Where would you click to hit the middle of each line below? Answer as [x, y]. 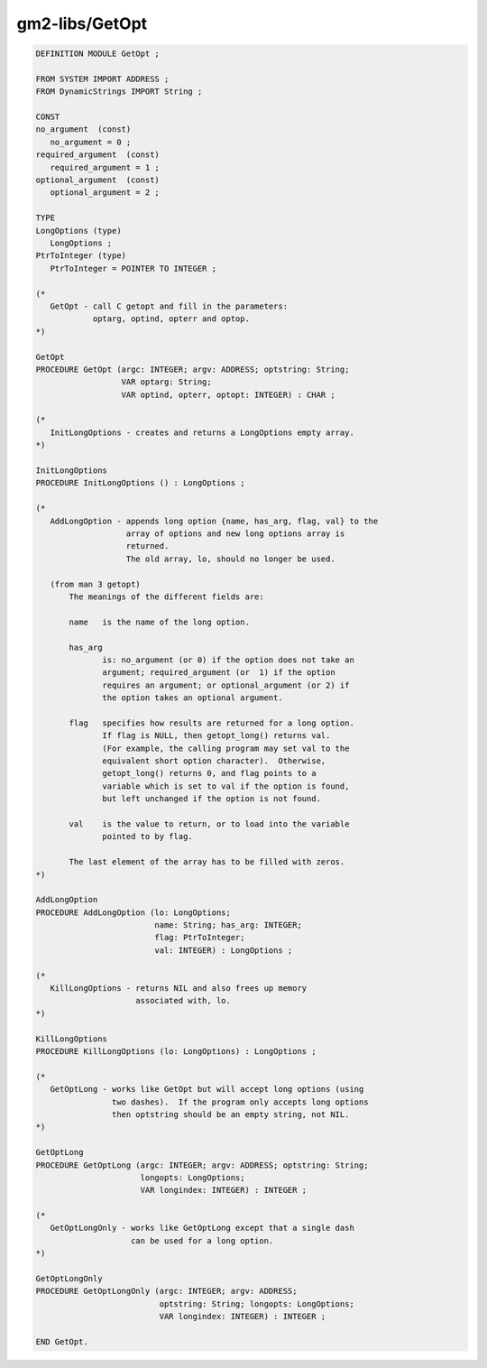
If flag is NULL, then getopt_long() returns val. [216, 736]
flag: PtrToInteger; [200, 938]
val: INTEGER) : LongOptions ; [224, 950]
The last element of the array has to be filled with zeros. [207, 862]
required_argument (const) [97, 155]
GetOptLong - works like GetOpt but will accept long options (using [207, 1089]
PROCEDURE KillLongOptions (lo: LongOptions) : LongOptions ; [176, 1051]
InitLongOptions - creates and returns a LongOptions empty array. [202, 432]
